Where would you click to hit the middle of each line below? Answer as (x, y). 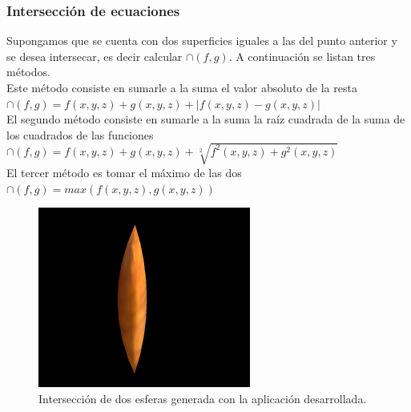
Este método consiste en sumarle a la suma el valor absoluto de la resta (182, 87)
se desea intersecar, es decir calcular (95, 56)
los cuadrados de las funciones (80, 134)
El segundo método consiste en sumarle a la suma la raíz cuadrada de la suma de (206, 119)
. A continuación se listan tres (302, 56)
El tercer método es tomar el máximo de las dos (124, 172)
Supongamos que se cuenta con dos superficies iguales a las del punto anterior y (202, 40)
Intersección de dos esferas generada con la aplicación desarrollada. (203, 398)
